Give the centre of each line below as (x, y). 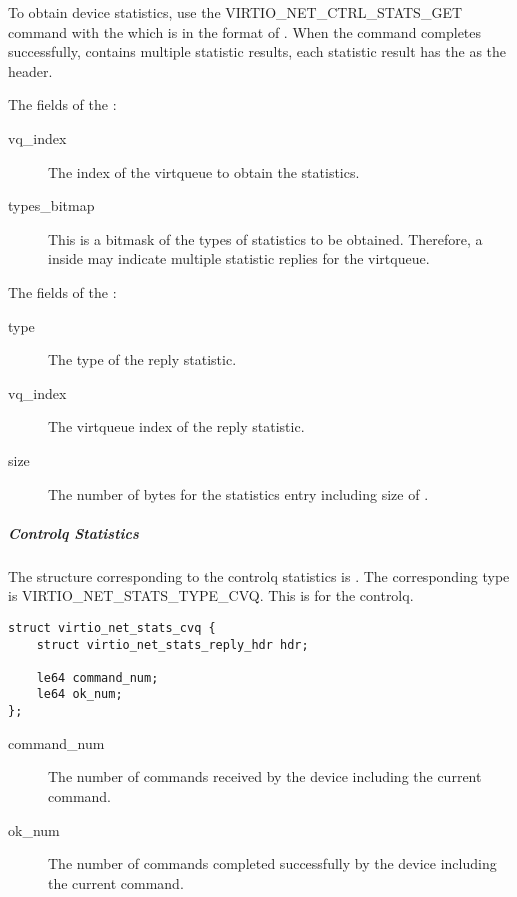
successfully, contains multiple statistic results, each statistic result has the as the (257, 51)
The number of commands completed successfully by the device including (272, 863)
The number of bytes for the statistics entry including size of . (238, 493)
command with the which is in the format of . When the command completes (245, 31)
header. (30, 70)
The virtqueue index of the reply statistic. (176, 426)
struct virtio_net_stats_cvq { (112, 627)
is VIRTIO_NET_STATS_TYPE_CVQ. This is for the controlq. (211, 595)
